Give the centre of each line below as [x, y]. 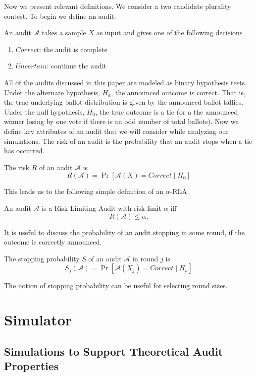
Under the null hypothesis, [44, 111]
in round [145, 258]
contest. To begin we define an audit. [60, 16]
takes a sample [64, 32]
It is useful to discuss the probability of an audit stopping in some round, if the [124, 232]
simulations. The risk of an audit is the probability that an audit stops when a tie [128, 141]
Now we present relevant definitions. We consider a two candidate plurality [118, 6]
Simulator [38, 320]
